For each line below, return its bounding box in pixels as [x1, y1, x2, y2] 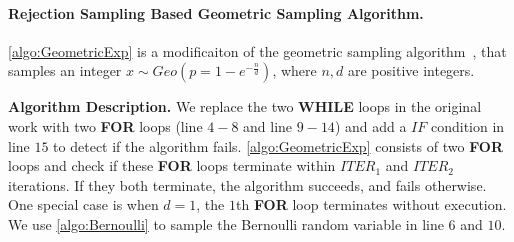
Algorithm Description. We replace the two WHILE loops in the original [8, 96, 482, 117]
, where [272, 60, 317, 81]
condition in [430, 115, 505, 136]
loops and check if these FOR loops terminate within [8, 155, 336, 176]
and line [243, 115, 293, 136]
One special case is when [8, 194, 159, 215]
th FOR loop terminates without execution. [235, 194, 507, 215]
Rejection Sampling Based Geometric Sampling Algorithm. [8, 2, 424, 23]
